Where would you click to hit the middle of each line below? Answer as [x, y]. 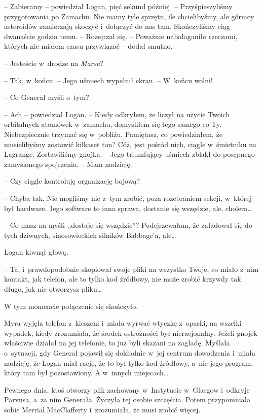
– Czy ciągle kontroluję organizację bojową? [72, 181]
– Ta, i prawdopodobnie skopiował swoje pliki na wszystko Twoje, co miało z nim [131, 269]
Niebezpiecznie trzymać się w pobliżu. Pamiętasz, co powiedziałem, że [113, 134]
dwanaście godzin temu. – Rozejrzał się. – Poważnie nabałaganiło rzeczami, [121, 36]
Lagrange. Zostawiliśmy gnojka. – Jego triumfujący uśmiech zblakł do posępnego [129, 154]
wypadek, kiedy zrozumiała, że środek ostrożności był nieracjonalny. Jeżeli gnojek [131, 333]
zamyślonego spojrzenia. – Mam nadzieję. [68, 164]
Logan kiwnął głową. [36, 252]
